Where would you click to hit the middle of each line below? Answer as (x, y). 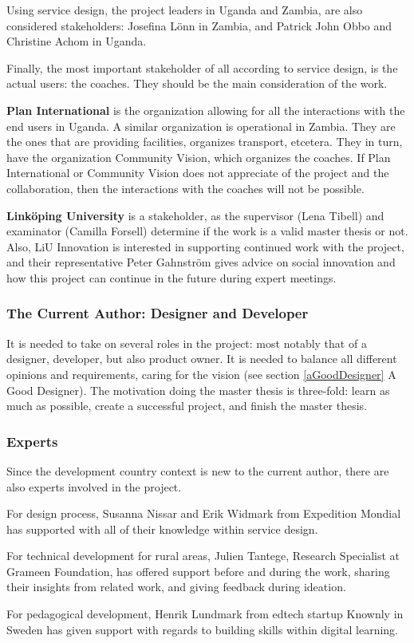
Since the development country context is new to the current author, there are (198, 470)
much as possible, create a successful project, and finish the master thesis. (187, 406)
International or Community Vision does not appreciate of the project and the (198, 173)
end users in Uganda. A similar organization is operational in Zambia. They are (201, 126)
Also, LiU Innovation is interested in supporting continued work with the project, (205, 246)
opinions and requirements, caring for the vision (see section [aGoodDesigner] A (201, 374)
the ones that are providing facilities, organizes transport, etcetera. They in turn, (205, 142)
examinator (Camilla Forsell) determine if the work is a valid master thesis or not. (207, 231)
